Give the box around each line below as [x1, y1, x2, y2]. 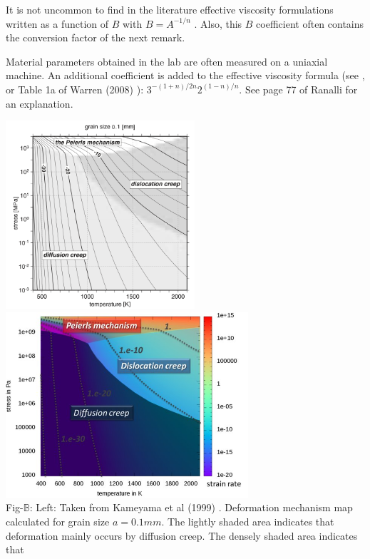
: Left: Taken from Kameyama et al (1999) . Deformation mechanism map [29, 500, 353, 515]
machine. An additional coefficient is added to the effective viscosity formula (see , [6, 68, 365, 83]
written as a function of [6, 16, 109, 31]
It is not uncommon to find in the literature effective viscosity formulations [6, 2, 334, 16]
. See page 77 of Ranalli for [239, 81, 358, 96]
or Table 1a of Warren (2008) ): [6, 81, 144, 96]
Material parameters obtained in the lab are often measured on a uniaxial [6, 53, 328, 68]
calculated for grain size [6, 514, 110, 529]
